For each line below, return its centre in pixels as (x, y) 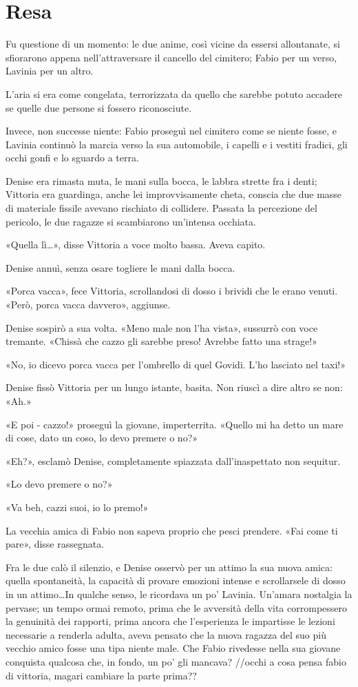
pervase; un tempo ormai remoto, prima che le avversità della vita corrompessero (177, 607)
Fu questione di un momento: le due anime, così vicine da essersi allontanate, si (173, 44)
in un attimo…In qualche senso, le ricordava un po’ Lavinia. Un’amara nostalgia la (179, 594)
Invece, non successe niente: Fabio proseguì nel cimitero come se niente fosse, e (171, 131)
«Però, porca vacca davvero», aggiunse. (88, 305)
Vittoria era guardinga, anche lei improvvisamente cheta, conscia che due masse (174, 194)
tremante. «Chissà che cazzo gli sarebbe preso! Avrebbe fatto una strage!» (161, 341)
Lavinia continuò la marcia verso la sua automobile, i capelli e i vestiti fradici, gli (177, 144)
